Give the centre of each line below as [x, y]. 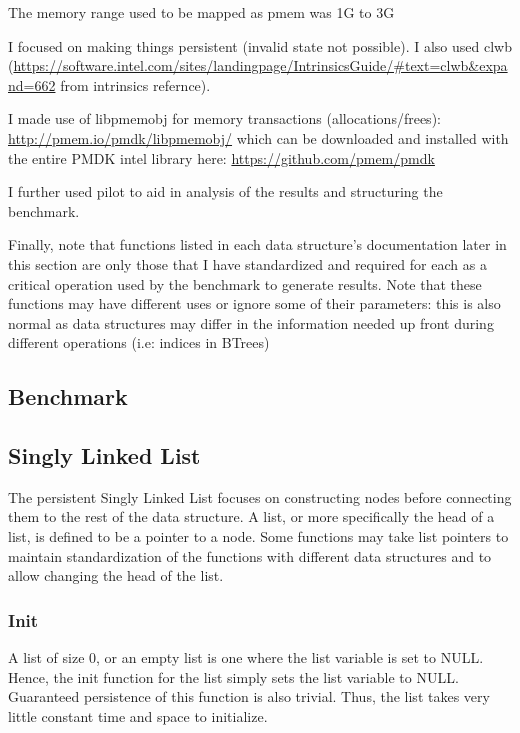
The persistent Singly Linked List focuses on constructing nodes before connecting [260, 496]
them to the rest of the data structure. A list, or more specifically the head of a [251, 516]
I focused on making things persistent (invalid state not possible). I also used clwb [260, 45]
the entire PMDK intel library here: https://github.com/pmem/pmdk [221, 157]
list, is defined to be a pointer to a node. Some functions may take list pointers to [258, 536]
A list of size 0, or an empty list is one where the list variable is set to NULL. [246, 657]
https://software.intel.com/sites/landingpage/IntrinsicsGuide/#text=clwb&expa [260, 65]
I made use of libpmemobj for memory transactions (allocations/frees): [224, 118]
